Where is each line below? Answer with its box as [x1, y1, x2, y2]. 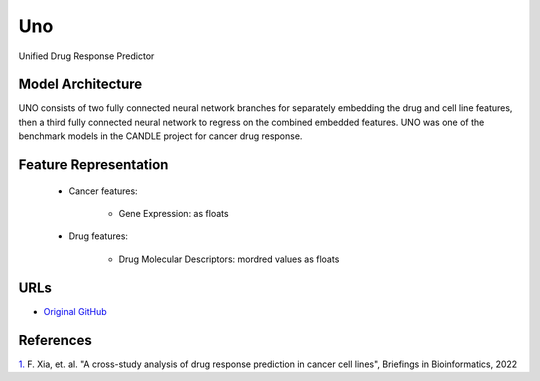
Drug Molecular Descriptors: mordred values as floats [118, 253, 340, 265]
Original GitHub [43, 305, 107, 317]
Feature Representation [18, 156, 169, 174]
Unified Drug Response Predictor [18, 50, 155, 62]
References [18, 331, 92, 349]
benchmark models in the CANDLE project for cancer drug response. [18, 130, 303, 142]
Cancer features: [68, 185, 139, 197]
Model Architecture [18, 76, 143, 93]
